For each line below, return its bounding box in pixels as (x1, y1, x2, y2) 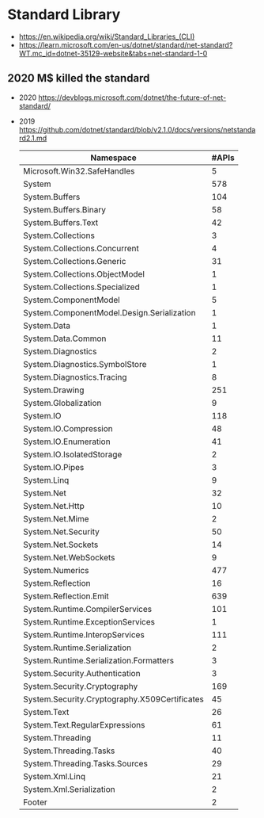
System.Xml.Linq (22, 770, 86, 782)
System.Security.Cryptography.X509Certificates (22, 694, 205, 705)
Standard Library (7, 6, 121, 24)
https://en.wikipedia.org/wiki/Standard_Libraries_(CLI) (18, 32, 195, 41)
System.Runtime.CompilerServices (22, 603, 153, 614)
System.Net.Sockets (22, 539, 99, 550)
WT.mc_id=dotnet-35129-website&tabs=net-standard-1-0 (18, 48, 208, 58)
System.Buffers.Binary (22, 204, 107, 215)
